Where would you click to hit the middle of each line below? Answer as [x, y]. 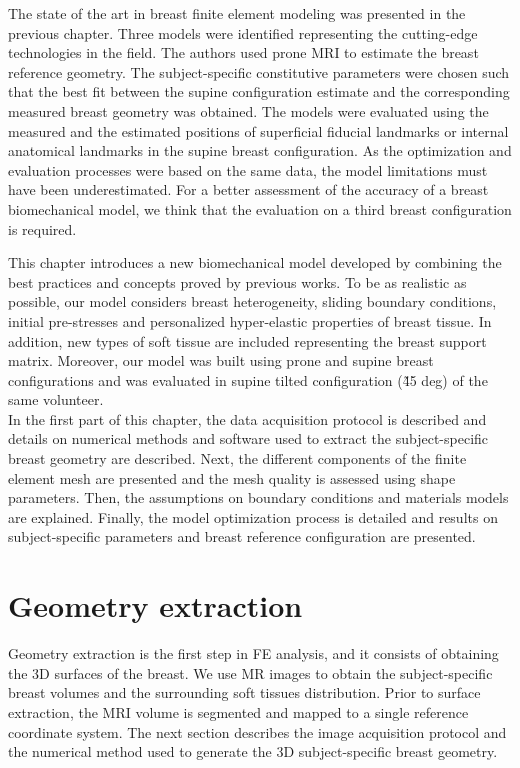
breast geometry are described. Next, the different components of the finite [237, 458]
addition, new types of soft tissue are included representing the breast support [247, 340]
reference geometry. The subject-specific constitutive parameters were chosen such [259, 71]
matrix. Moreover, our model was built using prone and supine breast [221, 360]
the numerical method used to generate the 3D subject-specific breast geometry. [253, 751]
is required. [42, 228]
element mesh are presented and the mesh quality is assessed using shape [232, 477]
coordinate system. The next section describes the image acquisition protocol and [257, 731]
